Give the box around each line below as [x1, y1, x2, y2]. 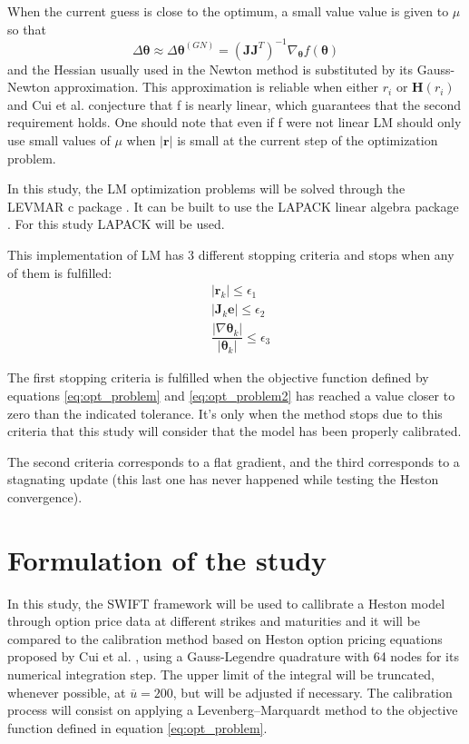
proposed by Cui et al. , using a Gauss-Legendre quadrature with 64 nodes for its [7, 647, 459, 666]
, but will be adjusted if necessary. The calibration [172, 682, 453, 701]
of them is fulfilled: [7, 263, 112, 282]
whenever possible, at [7, 682, 126, 701]
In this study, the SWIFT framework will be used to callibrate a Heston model [7, 593, 445, 612]
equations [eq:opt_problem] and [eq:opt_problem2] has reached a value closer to [7, 385, 455, 404]
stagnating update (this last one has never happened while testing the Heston [7, 470, 439, 489]
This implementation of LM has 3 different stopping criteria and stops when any [7, 245, 454, 264]
